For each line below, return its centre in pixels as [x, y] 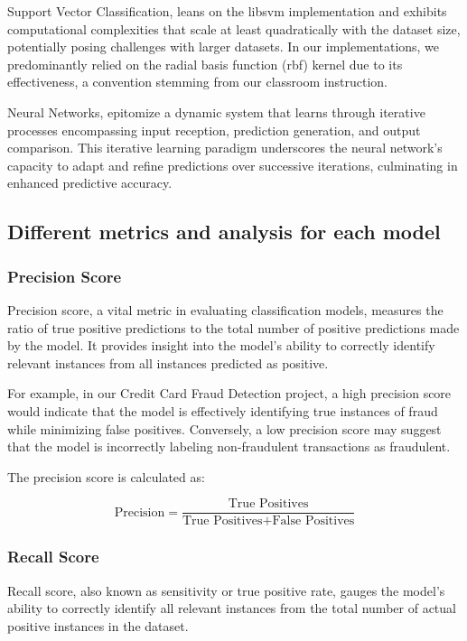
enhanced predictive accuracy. [90, 183]
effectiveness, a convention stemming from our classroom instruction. [197, 82]
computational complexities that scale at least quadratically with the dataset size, [234, 28]
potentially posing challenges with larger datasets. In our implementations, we [224, 46]
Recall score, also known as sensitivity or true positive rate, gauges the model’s [226, 590]
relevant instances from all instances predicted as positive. [168, 362]
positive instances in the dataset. [98, 625]
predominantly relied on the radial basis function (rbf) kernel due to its [205, 64]
